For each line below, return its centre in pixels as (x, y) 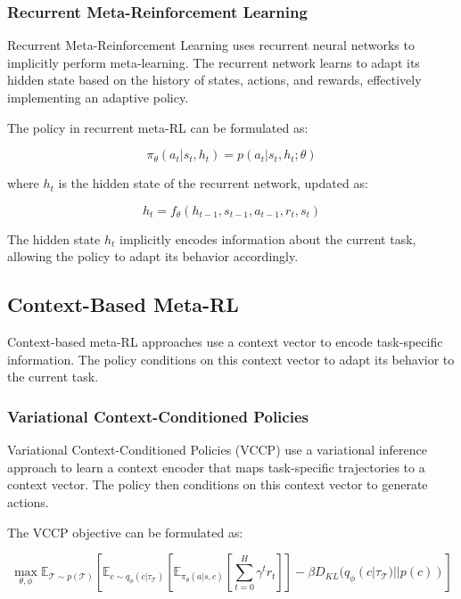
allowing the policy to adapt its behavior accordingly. (153, 256)
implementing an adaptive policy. (98, 97)
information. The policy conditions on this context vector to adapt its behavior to (231, 359)
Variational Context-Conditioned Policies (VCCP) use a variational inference (217, 450)
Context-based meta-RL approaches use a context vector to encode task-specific (225, 342)
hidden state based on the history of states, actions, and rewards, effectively (214, 80)
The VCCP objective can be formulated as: (125, 532)
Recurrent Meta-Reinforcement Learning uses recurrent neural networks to (211, 45)
